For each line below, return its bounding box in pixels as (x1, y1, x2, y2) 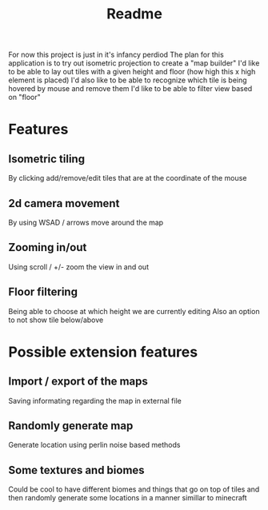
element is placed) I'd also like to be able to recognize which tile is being (8, 75, 247, 85)
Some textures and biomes (8, 463, 146, 476)
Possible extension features (8, 343, 198, 361)
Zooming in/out (8, 241, 87, 254)
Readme (106, 5, 162, 23)
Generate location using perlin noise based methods (8, 440, 181, 450)
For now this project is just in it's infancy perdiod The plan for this (8, 50, 224, 60)
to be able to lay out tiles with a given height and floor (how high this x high (8, 67, 256, 77)
